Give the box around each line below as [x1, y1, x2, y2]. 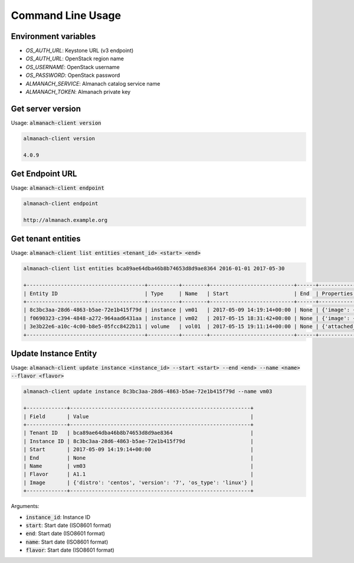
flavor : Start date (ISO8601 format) [25, 546, 114, 554]
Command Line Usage [11, 9, 121, 22]
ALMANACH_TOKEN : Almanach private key [25, 89, 131, 96]
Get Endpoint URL [11, 169, 77, 179]
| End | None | [23, 454, 254, 461]
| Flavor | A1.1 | [23, 471, 254, 478]
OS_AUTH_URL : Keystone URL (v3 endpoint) [25, 47, 134, 54]
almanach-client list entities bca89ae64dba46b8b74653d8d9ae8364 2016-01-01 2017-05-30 [23, 265, 285, 272]
